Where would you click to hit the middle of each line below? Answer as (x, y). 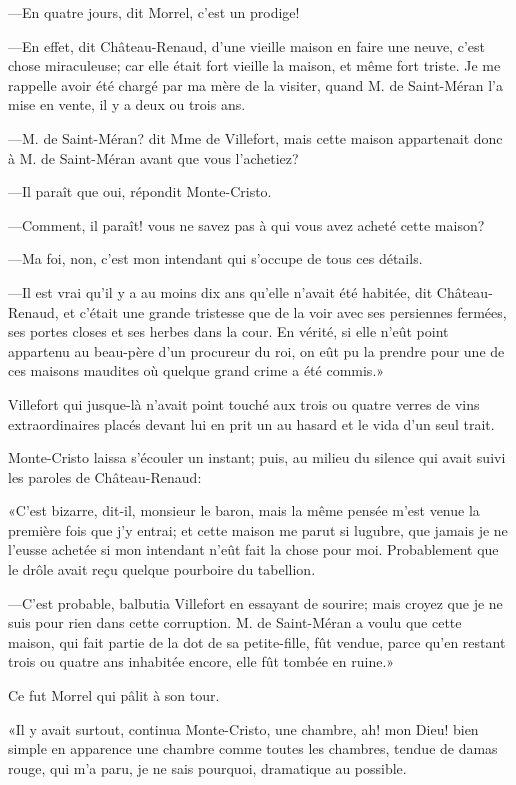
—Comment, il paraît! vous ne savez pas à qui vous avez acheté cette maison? (246, 224)
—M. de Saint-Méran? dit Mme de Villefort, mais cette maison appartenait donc (255, 137)
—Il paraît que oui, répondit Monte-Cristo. (140, 191)
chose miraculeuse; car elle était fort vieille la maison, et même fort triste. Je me (254, 65)
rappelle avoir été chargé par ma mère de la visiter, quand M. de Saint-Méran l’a (256, 84)
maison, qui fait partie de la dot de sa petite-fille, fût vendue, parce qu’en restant (257, 641)
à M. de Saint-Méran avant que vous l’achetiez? (153, 157)
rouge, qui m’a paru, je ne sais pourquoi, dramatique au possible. (207, 767)
